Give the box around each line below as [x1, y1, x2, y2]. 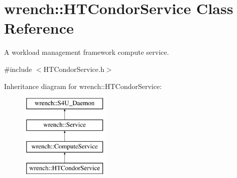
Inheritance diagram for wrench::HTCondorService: [4, 80, 162, 91]
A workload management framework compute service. [4, 47, 169, 57]
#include [4, 63, 32, 74]
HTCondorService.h [43, 63, 105, 74]
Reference [4, 18, 74, 38]
